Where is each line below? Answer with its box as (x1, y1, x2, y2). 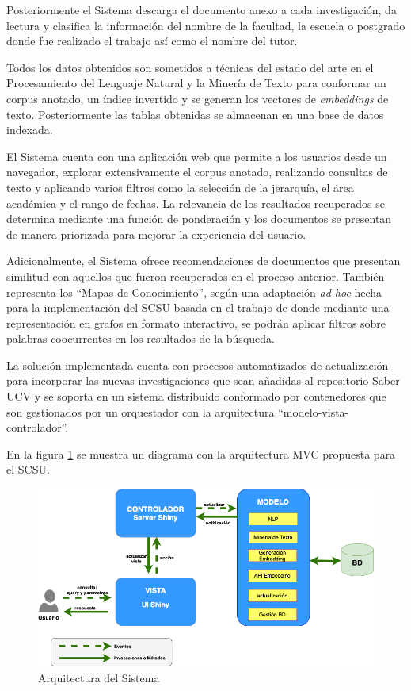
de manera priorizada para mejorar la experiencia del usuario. (6, 225, 306, 242)
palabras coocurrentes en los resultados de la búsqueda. (6, 330, 275, 347)
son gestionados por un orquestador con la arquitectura (6, 403, 275, 420)
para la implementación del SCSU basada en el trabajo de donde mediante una (6, 299, 390, 316)
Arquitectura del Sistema (38, 669, 160, 685)
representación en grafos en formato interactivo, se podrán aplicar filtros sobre (6, 314, 386, 331)
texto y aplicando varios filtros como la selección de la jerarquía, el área (6, 179, 354, 195)
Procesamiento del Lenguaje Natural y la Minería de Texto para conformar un (6, 75, 386, 91)
